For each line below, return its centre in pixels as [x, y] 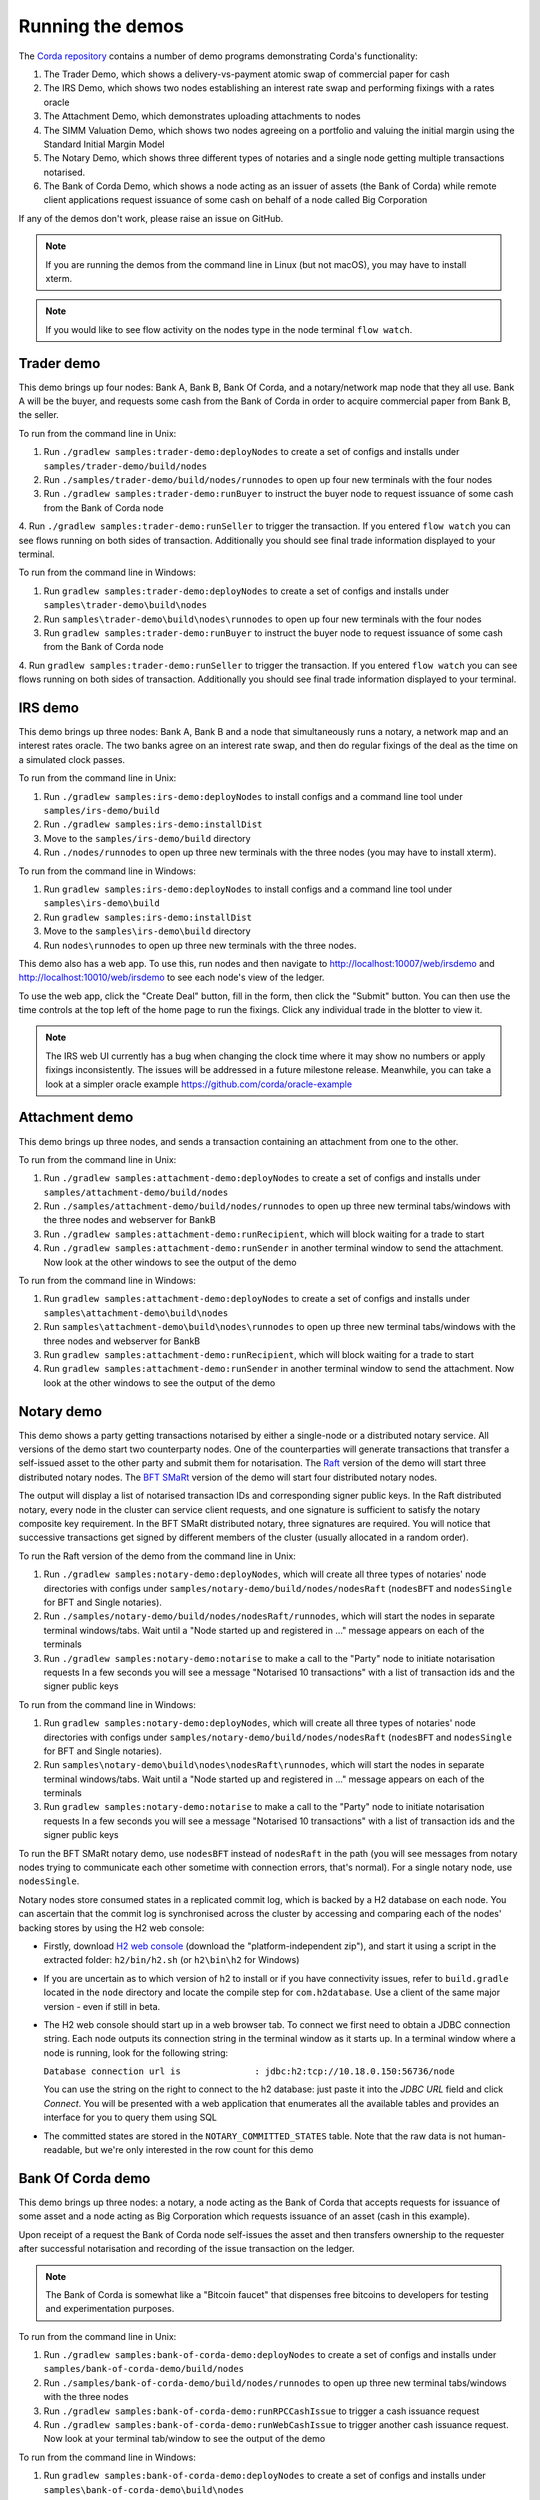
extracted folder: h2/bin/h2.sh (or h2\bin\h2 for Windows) [171, 1960]
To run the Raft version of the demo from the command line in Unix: [157, 1556]
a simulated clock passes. [71, 759]
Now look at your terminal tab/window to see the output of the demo [184, 2439]
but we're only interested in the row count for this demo [199, 2150]
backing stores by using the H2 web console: [111, 1927]
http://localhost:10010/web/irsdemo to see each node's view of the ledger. [171, 977]
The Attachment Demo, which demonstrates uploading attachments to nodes [202, 116]
